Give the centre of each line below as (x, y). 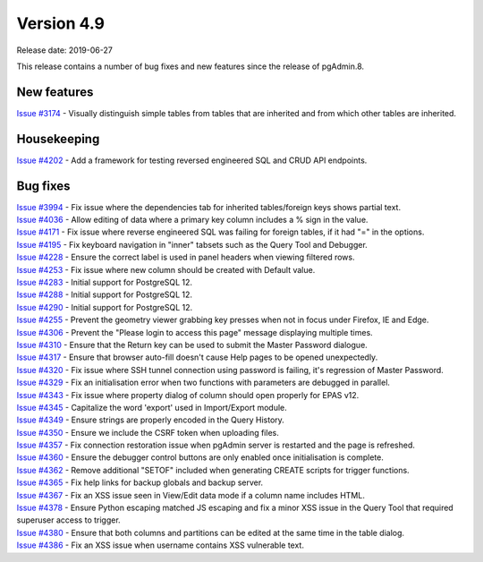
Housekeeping (58, 139)
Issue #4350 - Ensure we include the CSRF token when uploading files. (148, 432)
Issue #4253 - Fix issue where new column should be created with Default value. (166, 269)
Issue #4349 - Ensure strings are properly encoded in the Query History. (151, 420)
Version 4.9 (60, 23)
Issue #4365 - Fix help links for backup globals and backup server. (140, 482)
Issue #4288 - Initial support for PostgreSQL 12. (104, 294)
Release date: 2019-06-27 (65, 50)
